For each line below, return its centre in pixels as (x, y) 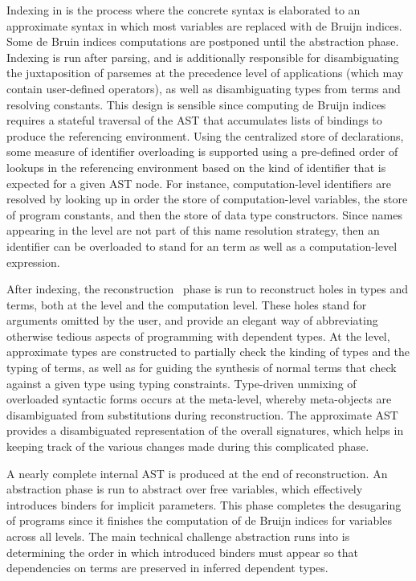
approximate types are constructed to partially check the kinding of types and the (208, 352)
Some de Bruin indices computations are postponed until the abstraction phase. (203, 41)
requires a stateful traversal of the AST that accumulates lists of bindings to (194, 120)
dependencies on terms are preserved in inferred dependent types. (167, 568)
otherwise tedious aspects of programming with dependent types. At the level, (198, 336)
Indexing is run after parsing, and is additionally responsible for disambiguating (203, 57)
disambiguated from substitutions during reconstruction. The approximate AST (202, 414)
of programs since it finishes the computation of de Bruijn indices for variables (199, 520)
